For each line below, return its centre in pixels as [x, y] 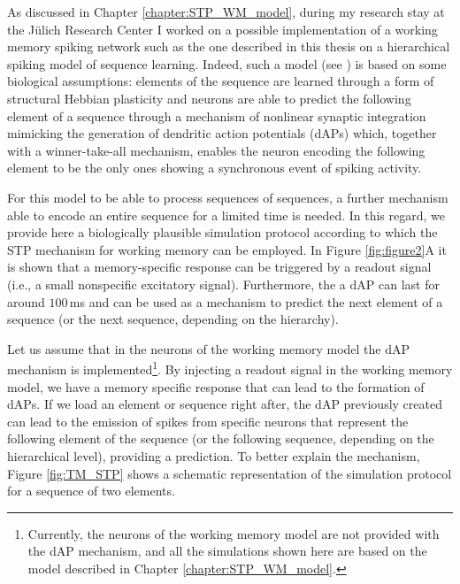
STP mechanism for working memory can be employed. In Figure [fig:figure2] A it [227, 249]
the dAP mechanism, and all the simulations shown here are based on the [227, 551]
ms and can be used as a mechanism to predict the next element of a [256, 301]
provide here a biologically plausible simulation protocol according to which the [222, 232]
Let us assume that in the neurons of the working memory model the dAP [209, 348]
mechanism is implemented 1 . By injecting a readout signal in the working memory [230, 368]
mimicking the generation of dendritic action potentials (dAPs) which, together [222, 133]
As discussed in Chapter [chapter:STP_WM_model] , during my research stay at [226, 12]
